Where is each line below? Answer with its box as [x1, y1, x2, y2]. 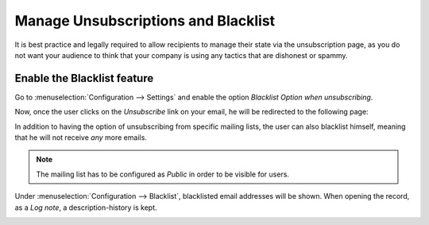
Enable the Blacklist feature [14, 72, 154, 85]
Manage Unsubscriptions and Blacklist [14, 12, 276, 29]
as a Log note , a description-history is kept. [14, 203, 158, 212]
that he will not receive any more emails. [14, 133, 147, 142]
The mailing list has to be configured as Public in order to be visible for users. [36, 169, 290, 179]
